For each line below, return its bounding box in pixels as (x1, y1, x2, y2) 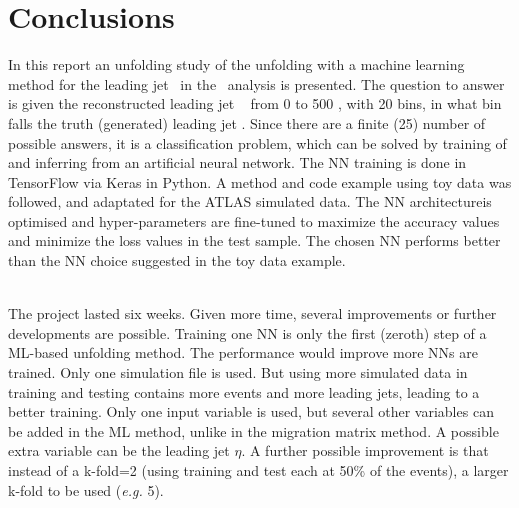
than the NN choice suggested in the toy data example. (8, 250, 346, 271)
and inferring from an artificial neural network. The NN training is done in (8, 152, 467, 173)
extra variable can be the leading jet (8, 440, 230, 461)
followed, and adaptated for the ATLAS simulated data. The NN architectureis (8, 191, 492, 212)
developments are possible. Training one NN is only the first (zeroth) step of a (8, 322, 487, 343)
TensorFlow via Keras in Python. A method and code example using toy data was (8, 171, 512, 192)
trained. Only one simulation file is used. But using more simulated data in (8, 362, 468, 383)
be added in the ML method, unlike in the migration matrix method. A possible (8, 420, 499, 441)
